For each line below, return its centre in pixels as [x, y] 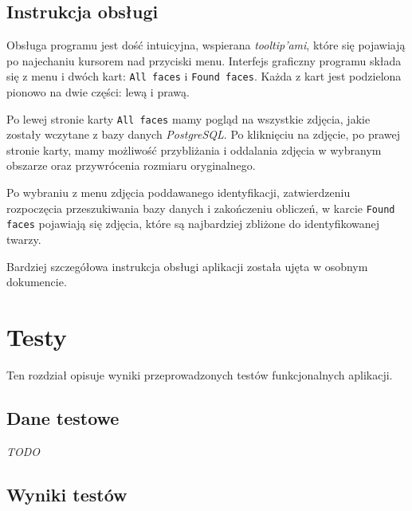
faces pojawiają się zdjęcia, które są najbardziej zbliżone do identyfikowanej [193, 224]
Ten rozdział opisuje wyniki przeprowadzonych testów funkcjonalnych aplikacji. [200, 374]
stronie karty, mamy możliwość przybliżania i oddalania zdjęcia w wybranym [194, 149]
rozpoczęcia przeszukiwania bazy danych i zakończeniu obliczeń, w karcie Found [201, 208]
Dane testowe [63, 417]
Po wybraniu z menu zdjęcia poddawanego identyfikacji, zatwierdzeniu [179, 193]
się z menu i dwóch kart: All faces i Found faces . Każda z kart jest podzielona [204, 76]
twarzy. [24, 239]
